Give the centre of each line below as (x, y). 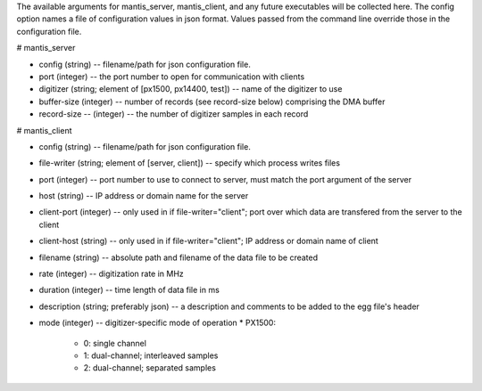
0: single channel (115, 343)
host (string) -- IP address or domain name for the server (144, 196)
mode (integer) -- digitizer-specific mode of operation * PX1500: (158, 323)
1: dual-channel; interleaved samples (151, 355)
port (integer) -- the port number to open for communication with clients (172, 77)
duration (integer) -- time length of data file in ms (129, 290)
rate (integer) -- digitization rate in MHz (112, 274)
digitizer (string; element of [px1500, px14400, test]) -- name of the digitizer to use (191, 89)
